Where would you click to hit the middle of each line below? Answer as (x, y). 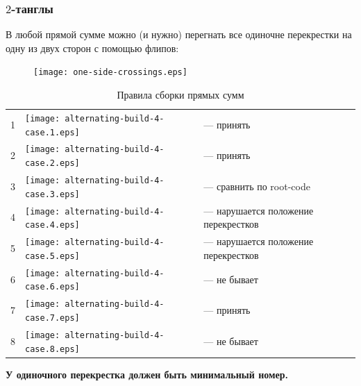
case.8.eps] (52, 349)
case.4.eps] (52, 225)
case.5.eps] (52, 256)
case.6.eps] (52, 287)
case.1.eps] (52, 132)
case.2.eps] (52, 163)
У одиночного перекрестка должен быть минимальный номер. (147, 374)
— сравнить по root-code (257, 186)
